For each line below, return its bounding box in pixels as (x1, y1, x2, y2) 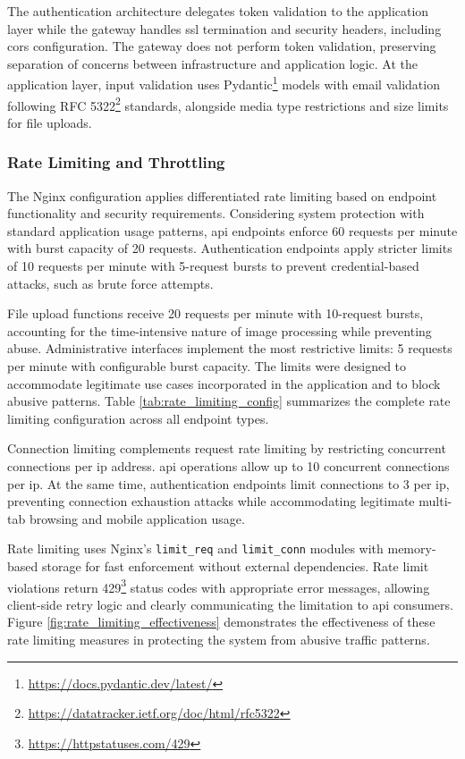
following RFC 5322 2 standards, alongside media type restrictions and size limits (7, 93, 449, 114)
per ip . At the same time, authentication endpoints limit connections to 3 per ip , (7, 474, 450, 493)
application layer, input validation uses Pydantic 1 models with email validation (7, 72, 440, 94)
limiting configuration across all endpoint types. (7, 409, 269, 427)
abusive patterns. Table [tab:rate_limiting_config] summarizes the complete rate (7, 392, 451, 410)
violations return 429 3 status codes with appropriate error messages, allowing (7, 575, 430, 596)
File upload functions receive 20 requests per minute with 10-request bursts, (7, 304, 424, 323)
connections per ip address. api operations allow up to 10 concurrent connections (7, 457, 450, 475)
